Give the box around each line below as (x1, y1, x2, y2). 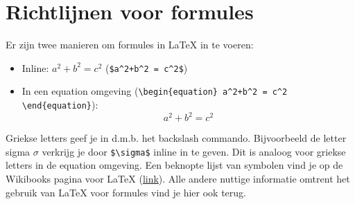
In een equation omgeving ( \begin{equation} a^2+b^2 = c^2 (21, 84, 288, 98)
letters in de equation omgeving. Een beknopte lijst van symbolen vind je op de (6, 158, 343, 172)
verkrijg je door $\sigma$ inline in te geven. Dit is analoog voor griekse (42, 144, 346, 158)
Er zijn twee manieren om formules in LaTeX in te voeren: (6, 37, 254, 52)
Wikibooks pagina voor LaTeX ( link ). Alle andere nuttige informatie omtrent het (6, 171, 350, 186)
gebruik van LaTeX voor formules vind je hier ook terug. (6, 185, 246, 199)
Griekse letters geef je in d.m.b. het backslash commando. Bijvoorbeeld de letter (6, 131, 347, 145)
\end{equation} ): (21, 98, 98, 112)
